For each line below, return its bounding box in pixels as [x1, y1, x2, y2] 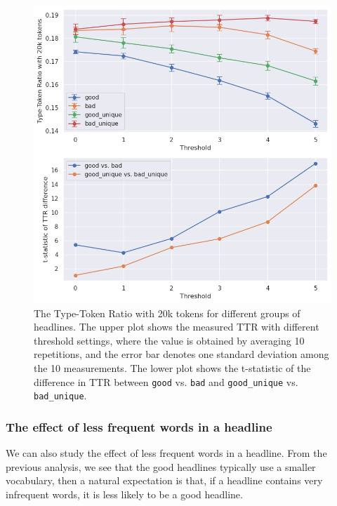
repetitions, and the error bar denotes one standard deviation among [34, 347, 329, 361]
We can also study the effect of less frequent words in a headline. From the [6, 446, 327, 460]
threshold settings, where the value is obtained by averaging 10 [34, 333, 305, 347]
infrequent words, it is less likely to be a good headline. [6, 486, 243, 501]
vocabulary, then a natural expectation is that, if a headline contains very [6, 473, 323, 488]
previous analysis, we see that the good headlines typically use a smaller [6, 459, 316, 474]
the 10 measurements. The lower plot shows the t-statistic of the [34, 360, 311, 375]
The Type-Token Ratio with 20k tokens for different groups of [34, 305, 300, 320]
